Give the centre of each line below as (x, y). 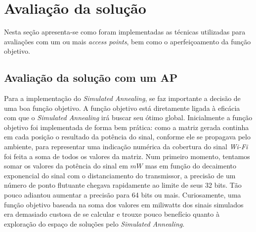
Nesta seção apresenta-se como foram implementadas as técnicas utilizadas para (125, 32)
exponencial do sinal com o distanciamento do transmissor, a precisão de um (120, 175)
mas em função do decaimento (191, 166)
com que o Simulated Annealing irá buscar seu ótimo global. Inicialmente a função (128, 117)
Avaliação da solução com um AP (91, 78)
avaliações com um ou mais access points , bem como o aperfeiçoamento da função (128, 41)
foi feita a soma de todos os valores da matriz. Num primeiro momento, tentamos (127, 156)
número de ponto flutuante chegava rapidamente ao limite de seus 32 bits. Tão (123, 185)
